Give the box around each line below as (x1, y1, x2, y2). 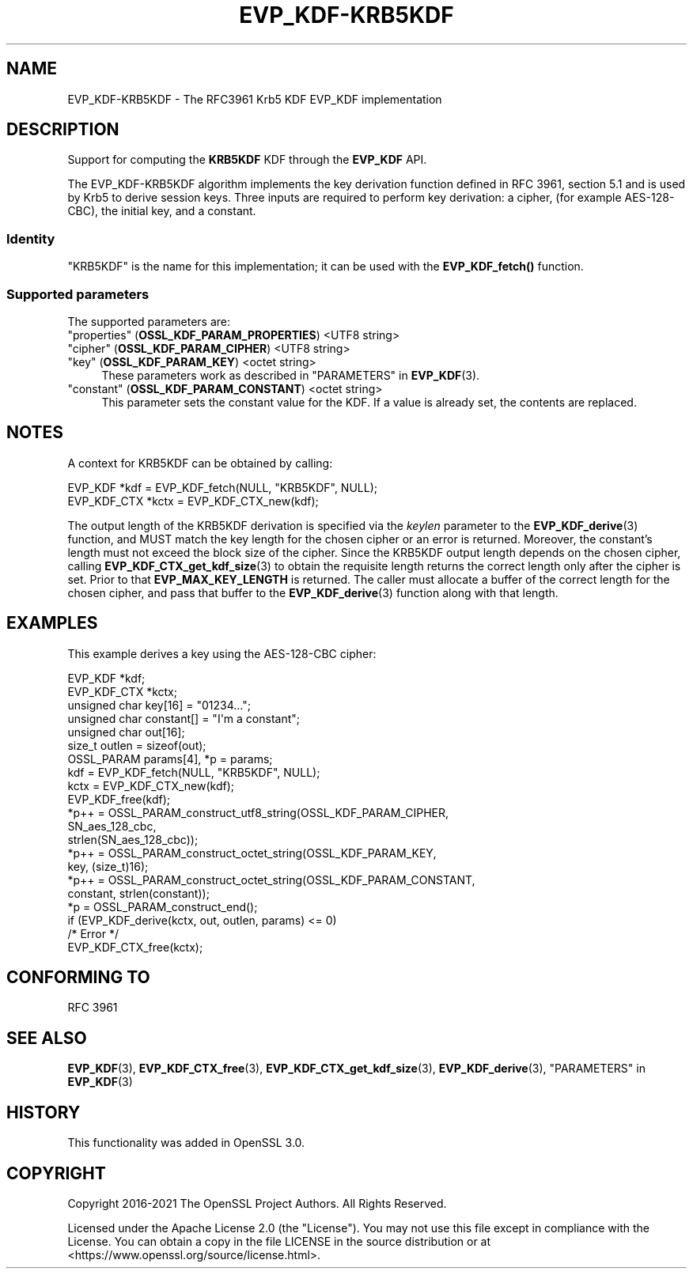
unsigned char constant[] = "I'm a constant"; (67, 711, 301, 725)
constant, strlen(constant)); (67, 886, 210, 900)
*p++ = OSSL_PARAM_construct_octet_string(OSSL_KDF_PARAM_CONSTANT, (67, 872, 475, 887)
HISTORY (6, 1102, 81, 1122)
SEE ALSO (6, 1027, 87, 1048)
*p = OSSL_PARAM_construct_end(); (67, 899, 258, 914)
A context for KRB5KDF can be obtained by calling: (67, 456, 333, 470)
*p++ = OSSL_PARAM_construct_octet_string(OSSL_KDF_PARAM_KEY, (67, 846, 437, 860)
